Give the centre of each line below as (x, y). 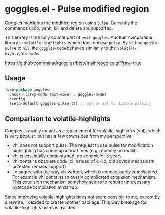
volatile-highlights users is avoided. (41, 208)
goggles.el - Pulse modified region (77, 9)
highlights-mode (22, 54)
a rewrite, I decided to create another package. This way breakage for (76, 202)
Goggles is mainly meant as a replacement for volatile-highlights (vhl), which (83, 131)
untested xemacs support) (39, 167)
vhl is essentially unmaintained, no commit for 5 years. (67, 156)
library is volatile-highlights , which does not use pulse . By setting (74, 42)
